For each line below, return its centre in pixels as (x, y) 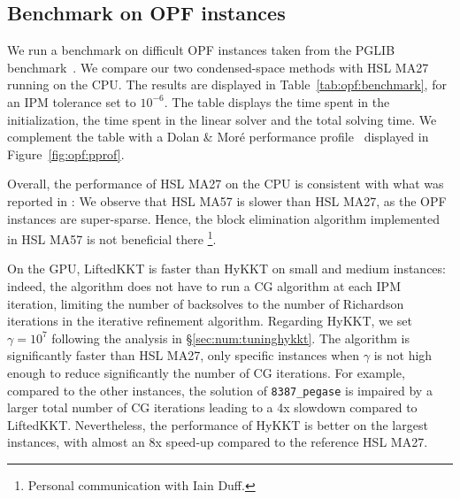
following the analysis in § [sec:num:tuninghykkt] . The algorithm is (230, 338)
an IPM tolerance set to (72, 101)
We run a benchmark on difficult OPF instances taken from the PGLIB (201, 50)
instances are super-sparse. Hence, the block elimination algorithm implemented (223, 218)
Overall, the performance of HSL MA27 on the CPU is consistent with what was (226, 184)
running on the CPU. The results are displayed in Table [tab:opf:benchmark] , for (227, 84)
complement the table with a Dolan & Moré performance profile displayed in (218, 137)
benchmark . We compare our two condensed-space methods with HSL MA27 (218, 67)
